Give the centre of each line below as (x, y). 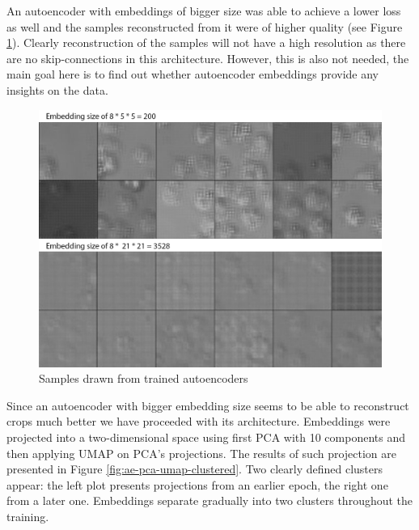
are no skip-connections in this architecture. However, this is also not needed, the (208, 58)
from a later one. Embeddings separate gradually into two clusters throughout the (210, 500)
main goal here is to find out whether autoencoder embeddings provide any (193, 74)
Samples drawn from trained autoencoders (144, 378)
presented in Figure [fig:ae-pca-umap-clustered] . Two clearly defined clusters (195, 469)
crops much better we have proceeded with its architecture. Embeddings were (199, 421)
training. (28, 516)
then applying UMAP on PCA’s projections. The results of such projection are (202, 453)
